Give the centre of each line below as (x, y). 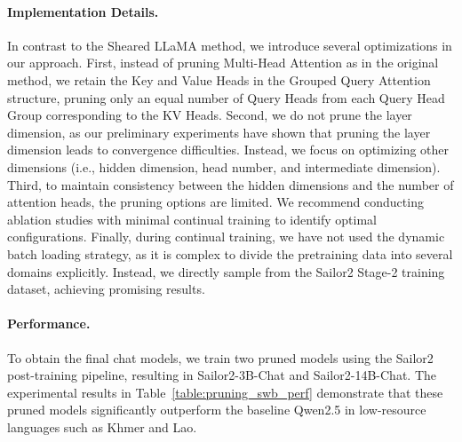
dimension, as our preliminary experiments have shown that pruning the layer (219, 132)
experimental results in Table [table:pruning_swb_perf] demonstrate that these (225, 392)
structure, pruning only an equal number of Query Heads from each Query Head (226, 97)
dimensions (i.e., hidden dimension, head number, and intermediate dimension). (224, 166)
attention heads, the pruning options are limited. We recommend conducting (215, 202)
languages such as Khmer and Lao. (102, 426)
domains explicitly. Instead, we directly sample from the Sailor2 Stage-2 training (226, 271)
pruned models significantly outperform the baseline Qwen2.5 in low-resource (217, 410)
